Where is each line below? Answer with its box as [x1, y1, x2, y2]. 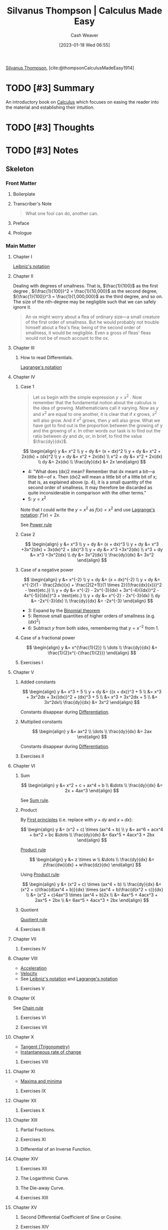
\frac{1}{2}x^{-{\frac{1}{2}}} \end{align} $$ [47, 649, 136, 656]
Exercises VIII [20, 1059, 48, 1065]
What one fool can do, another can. [25, 210, 98, 216]
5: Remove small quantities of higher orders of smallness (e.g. [27, 613, 155, 619]
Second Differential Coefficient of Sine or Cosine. [20, 1214, 122, 1220]
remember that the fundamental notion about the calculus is [32, 399, 156, 405]
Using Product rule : [20, 871, 60, 877]
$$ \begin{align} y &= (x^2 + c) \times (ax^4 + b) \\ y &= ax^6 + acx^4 [20, 826, 163, 832]
